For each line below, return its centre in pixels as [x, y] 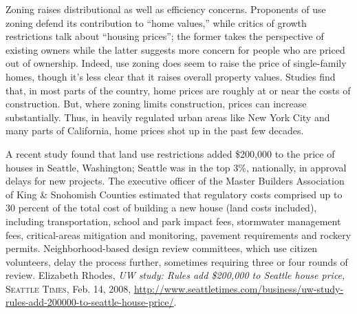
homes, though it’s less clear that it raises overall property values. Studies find [171, 76]
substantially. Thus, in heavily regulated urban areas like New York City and [168, 117]
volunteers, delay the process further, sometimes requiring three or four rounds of [177, 261]
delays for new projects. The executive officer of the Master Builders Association [175, 181]
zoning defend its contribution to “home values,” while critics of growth [156, 22]
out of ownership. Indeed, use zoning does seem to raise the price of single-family [176, 63]
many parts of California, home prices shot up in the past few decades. [155, 130]
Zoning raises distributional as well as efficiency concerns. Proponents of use [166, 9]
